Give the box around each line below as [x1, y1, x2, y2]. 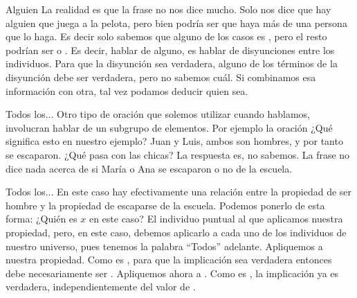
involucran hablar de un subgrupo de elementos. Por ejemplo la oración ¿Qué [6, 120, 333, 134]
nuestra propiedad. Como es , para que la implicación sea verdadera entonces [6, 252, 332, 267]
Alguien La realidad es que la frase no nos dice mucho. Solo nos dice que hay [6, 2, 331, 16]
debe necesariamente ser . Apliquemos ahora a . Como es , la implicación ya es [6, 265, 339, 280]
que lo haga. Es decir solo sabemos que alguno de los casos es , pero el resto [6, 29, 327, 44]
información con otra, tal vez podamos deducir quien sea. [6, 83, 248, 98]
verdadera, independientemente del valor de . [6, 279, 196, 294]
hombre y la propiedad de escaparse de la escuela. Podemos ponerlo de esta [6, 198, 325, 212]
